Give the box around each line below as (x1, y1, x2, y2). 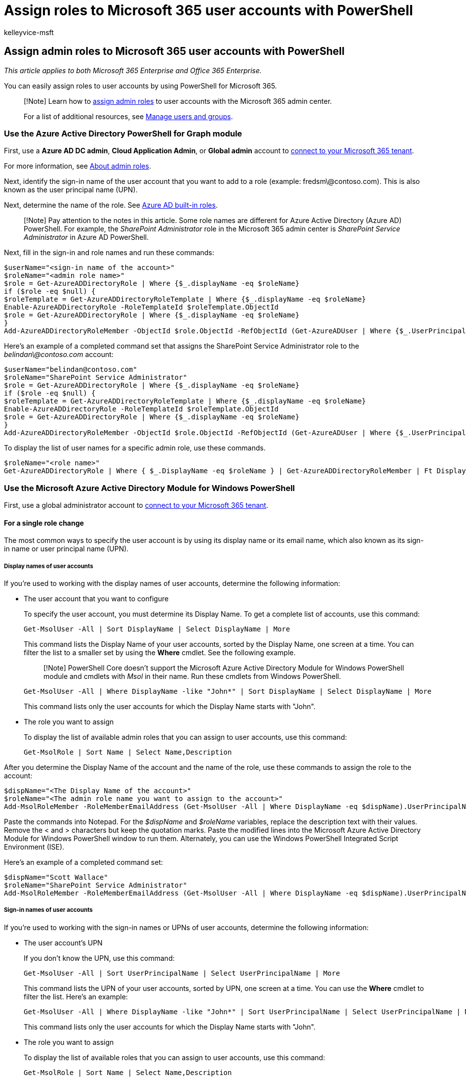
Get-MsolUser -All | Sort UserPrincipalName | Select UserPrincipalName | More (24, 969, 340, 977)
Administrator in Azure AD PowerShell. (24, 233, 149, 242)
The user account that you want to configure (24, 594, 169, 603)
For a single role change (4, 518, 84, 527)
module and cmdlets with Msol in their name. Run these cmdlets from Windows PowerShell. (43, 672, 341, 681)
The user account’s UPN (24, 938, 103, 947)
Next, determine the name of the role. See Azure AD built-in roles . (4, 201, 218, 210)
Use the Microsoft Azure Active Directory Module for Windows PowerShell (4, 483, 295, 493)
